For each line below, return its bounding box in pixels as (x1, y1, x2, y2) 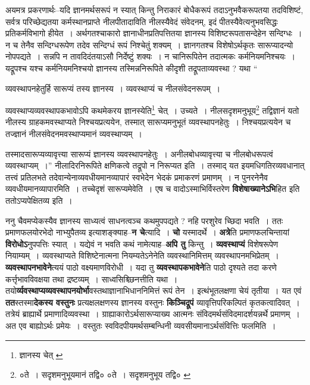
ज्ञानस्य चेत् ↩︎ (19, 348, 63, 361)
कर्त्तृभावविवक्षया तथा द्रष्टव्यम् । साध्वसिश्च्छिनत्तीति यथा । (5, 272, 178, 285)
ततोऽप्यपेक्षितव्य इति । (5, 194, 73, 206)
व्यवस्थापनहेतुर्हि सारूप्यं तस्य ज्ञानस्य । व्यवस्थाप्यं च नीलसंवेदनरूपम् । (5, 82, 221, 94)
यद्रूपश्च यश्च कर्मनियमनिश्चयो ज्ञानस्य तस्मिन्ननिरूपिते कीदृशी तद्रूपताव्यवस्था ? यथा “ (5, 61, 258, 74)
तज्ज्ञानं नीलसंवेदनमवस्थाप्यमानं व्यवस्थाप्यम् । (5, 128, 142, 139)
